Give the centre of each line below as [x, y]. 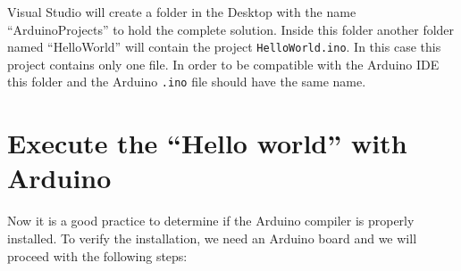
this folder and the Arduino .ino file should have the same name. [187, 82]
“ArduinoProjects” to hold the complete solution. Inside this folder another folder [231, 29]
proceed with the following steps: [97, 255]
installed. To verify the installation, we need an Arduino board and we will [212, 238]
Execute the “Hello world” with [207, 143]
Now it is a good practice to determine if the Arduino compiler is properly [211, 221]
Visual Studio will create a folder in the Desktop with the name [182, 12]
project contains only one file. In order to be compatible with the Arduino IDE [223, 64]
